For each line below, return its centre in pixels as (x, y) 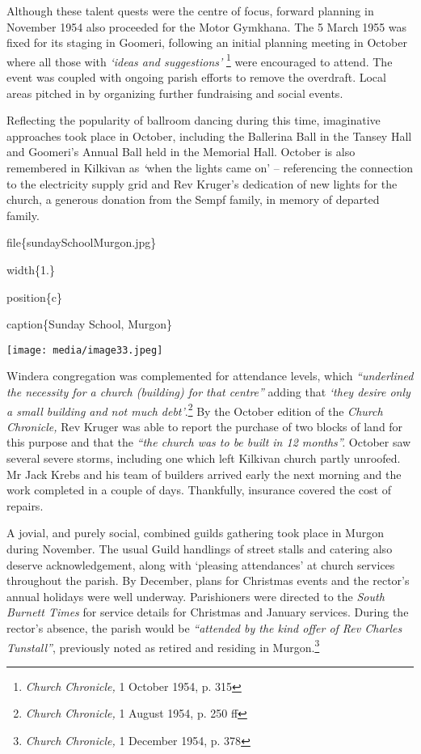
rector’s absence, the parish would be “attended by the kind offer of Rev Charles (204, 627)
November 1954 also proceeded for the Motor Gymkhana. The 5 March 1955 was (207, 26)
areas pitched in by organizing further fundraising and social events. (175, 93)
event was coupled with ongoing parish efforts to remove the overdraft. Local (196, 77)
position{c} (34, 297)
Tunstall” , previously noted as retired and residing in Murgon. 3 (163, 646)
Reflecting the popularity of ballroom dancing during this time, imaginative (194, 120)
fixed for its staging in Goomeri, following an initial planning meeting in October (207, 42)
